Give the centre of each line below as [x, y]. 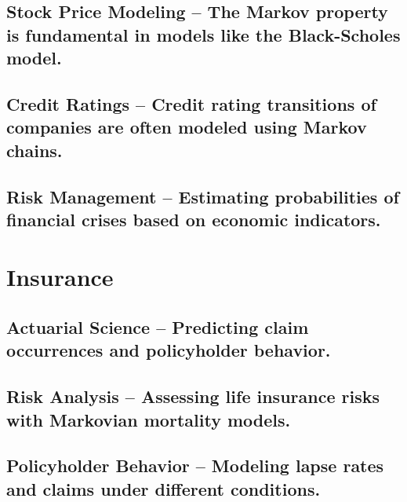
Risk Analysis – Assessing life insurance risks [193, 396]
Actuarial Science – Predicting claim [158, 327]
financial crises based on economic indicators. [194, 219]
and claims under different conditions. [164, 488]
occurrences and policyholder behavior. [169, 350]
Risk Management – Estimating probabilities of [203, 196]
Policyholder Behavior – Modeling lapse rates [195, 465]
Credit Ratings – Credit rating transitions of [191, 103]
